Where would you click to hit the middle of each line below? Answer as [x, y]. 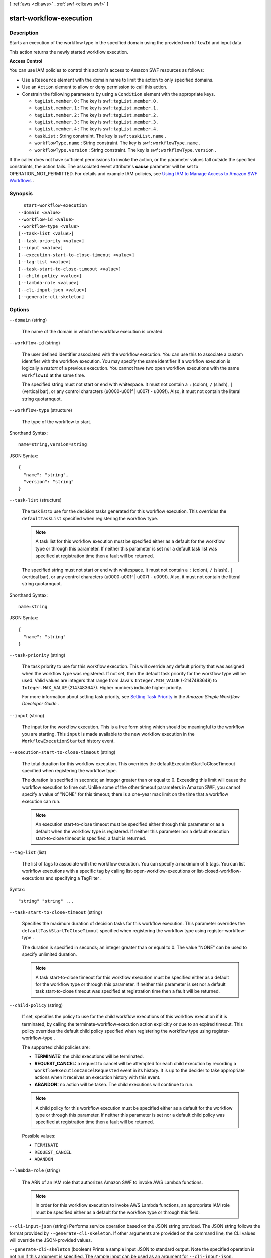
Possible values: [39, 1136]
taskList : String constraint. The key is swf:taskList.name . [100, 136]
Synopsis [21, 193]
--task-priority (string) [37, 655]
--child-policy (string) [36, 1005]
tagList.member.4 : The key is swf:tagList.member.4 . [96, 129]
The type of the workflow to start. [56, 421]
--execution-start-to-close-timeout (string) [62, 752]
